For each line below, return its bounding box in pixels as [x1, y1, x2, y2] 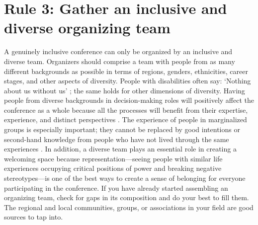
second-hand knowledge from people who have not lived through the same [4, 134, 229, 144]
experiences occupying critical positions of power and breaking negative [4, 163, 222, 173]
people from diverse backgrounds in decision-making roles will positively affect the [4, 95, 254, 105]
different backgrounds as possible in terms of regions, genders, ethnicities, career [4, 66, 248, 76]
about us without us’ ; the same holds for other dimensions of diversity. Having [4, 85, 245, 95]
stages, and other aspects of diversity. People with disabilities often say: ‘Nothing [4, 75, 251, 86]
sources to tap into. [4, 212, 63, 222]
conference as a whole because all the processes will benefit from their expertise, [4, 104, 248, 115]
